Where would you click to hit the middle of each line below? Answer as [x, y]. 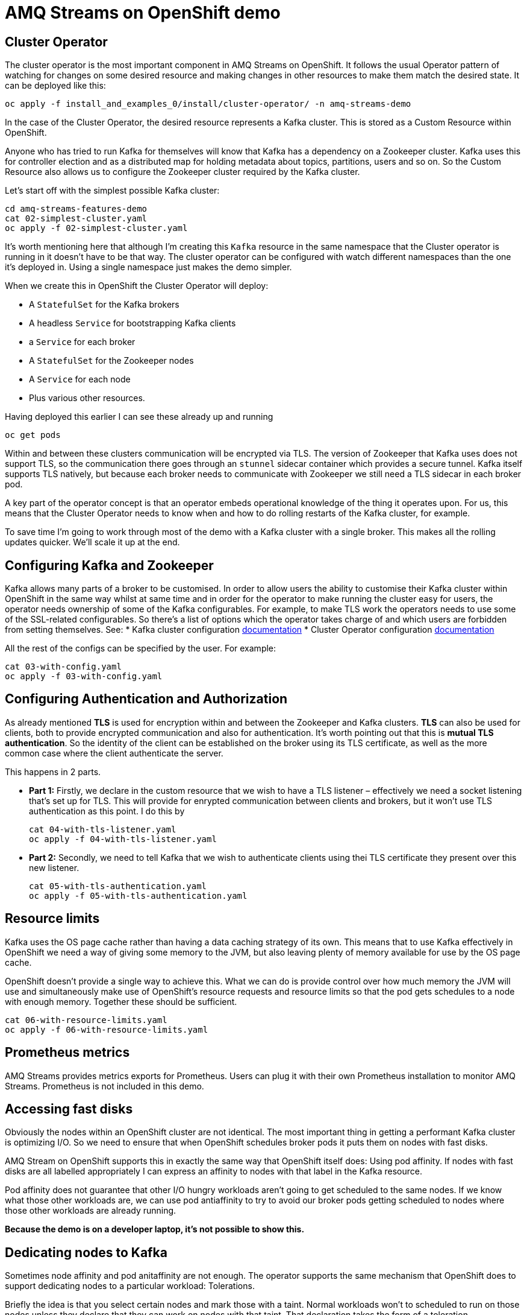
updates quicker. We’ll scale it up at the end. [92, 542]
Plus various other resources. [87, 398]
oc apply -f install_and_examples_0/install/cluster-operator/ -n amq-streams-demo [208, 104]
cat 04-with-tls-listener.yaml [103, 829]
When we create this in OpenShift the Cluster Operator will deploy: [137, 286]
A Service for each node [80, 379]
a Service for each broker [82, 342]
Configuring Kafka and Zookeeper [109, 565]
